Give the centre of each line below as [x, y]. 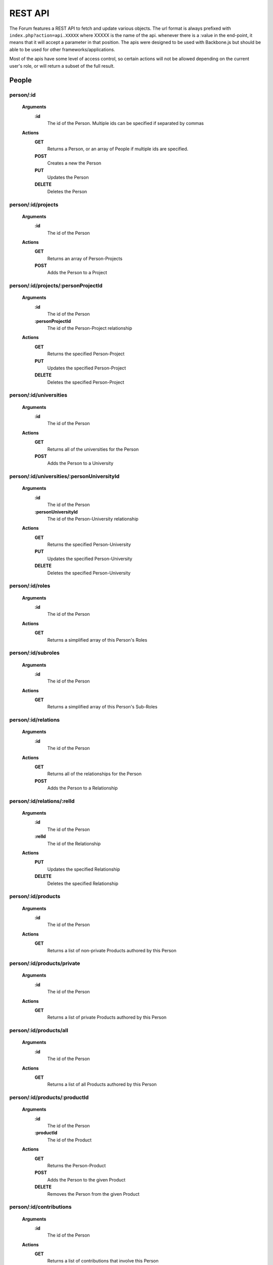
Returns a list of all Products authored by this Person [102, 1084]
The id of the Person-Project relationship [90, 328]
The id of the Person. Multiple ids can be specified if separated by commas [126, 123]
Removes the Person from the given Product [94, 1194]
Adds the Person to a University [80, 463]
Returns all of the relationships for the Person [94, 774]
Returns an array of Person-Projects [85, 259]
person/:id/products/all [39, 1031]
